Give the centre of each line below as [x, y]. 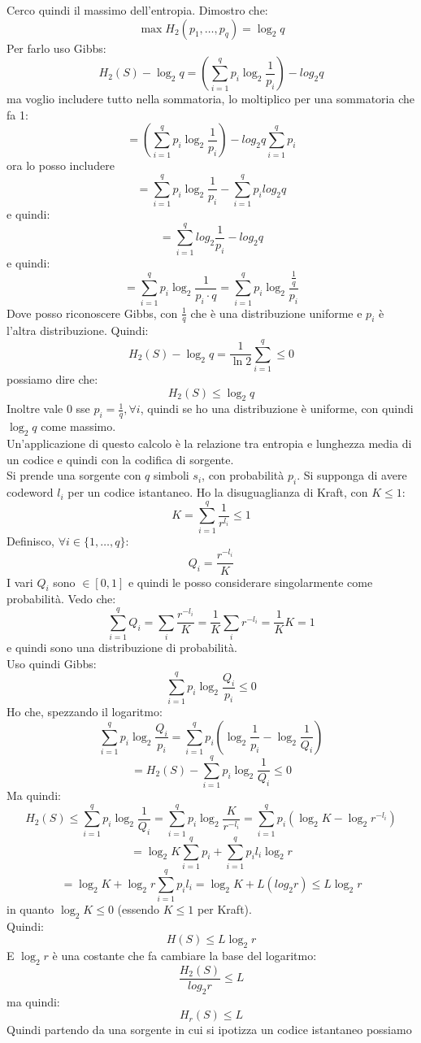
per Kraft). [224, 909]
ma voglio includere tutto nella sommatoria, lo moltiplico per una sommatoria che [210, 99]
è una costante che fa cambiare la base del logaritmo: [184, 956]
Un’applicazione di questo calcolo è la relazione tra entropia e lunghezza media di [209, 443]
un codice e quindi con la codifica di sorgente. [120, 459]
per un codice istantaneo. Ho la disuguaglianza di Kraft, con [218, 492]
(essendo [139, 909]
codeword [30, 492]
